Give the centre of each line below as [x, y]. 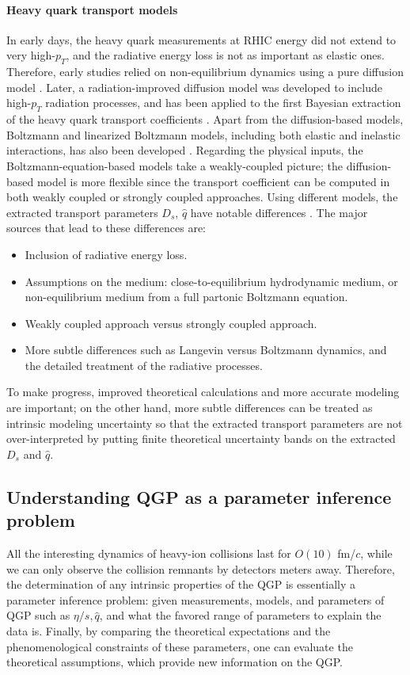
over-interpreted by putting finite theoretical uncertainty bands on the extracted [201, 439]
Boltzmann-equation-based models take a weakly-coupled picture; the [175, 165]
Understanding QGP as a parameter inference [199, 496]
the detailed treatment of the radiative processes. [144, 365]
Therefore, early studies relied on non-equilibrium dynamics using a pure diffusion [205, 72]
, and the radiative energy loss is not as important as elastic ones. [225, 55]
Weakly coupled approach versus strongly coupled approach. [171, 323]
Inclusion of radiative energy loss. [106, 254]
